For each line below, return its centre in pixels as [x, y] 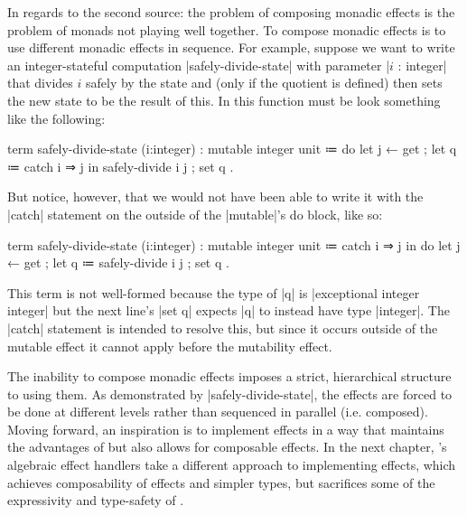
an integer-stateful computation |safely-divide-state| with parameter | [199, 65]
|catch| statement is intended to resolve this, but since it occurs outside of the [223, 328]
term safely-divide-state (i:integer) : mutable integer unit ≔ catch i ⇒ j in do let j [234, 244]
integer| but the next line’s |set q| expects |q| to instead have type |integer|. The [229, 310]
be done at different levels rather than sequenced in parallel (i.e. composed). [218, 412]
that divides [40, 83]
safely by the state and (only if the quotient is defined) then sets [264, 83]
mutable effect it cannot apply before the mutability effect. [170, 346]
